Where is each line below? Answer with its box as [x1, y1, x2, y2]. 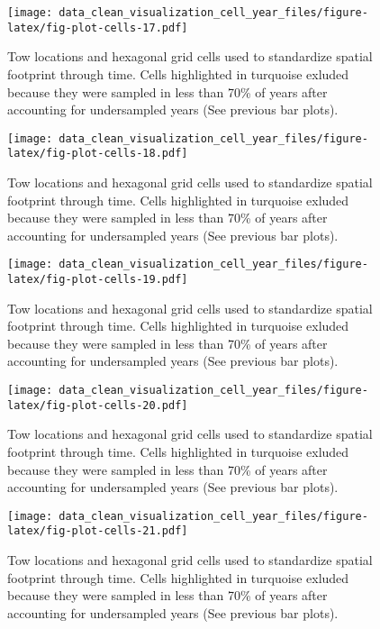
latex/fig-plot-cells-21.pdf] [7, 524, 188, 538]
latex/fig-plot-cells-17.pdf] [7, 21, 188, 34]
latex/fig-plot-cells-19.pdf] [7, 273, 188, 287]
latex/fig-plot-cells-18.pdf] [7, 147, 188, 160]
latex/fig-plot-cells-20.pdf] [7, 398, 188, 412]
